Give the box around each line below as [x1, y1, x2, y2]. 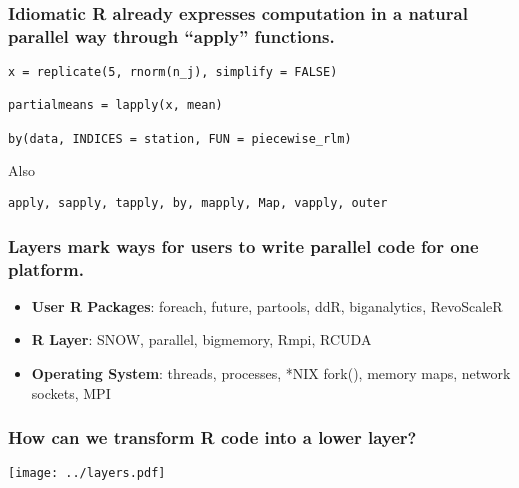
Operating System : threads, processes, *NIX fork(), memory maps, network [31, 363, 511, 383]
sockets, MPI [31, 382, 111, 403]
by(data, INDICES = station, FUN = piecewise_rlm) [8, 131, 352, 146]
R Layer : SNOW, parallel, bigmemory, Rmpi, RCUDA [31, 329, 372, 350]
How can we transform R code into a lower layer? [8, 425, 417, 450]
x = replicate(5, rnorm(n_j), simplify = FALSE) [8, 65, 338, 80]
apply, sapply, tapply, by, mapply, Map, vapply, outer [8, 196, 388, 211]
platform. [8, 256, 84, 281]
